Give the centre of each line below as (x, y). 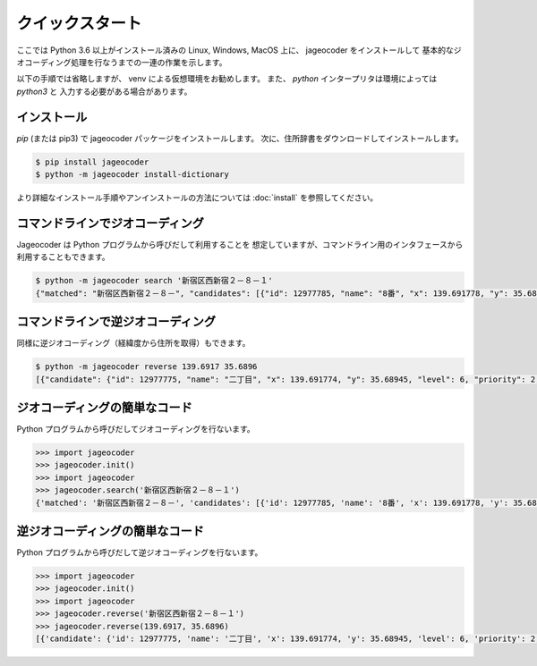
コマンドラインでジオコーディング (111, 223)
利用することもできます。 (64, 257)
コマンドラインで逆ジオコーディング (116, 322)
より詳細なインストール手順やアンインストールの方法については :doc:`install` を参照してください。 (197, 198)
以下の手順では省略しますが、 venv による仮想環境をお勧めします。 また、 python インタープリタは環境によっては (227, 79)
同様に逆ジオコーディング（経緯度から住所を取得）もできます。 (133, 343)
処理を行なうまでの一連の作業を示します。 (149, 62)
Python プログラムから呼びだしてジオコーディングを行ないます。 (136, 429)
